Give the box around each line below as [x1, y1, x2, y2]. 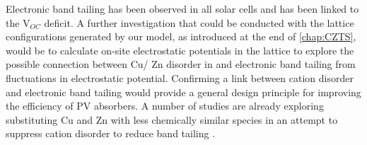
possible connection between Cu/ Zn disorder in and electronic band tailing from [6, 57, 356, 71]
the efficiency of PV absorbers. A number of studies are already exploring [6, 98, 324, 113]
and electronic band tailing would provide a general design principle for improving [6, 84, 361, 99]
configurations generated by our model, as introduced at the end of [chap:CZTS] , [6, 29, 356, 44]
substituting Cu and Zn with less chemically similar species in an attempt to [6, 112, 338, 127]
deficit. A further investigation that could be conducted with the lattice [44, 15, 354, 30]
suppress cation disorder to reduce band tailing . [6, 126, 216, 141]
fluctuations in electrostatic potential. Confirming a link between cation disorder [6, 70, 354, 85]
